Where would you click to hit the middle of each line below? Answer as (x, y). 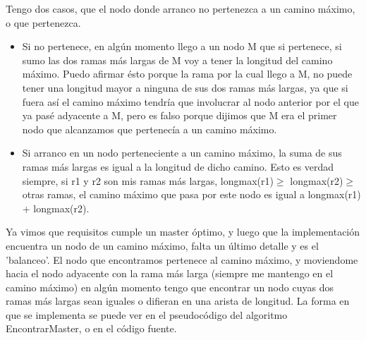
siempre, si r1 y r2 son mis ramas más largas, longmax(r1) (148, 180)
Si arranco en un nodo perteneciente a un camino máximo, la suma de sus (182, 153)
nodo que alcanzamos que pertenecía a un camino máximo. (150, 129)
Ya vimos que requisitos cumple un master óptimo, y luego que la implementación (183, 232)
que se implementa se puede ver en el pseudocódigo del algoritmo (147, 314)
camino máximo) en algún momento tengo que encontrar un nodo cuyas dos (170, 287)
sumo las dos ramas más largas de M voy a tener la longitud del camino (177, 60)
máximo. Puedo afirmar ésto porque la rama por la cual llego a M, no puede (187, 74)
